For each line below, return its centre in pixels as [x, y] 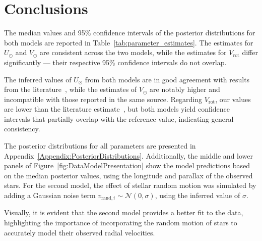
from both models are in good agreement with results [167, 79]
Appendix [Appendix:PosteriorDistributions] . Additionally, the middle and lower [129, 155]
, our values [233, 99]
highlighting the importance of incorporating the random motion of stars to [121, 223]
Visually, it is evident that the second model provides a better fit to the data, [124, 212]
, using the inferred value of [198, 195]
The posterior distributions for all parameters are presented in [100, 146]
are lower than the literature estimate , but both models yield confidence [117, 109]
